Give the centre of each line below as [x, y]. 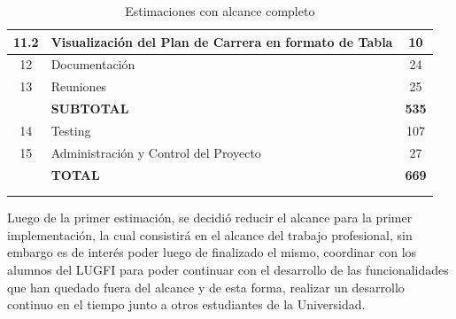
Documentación [93, 64]
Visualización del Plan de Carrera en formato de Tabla [222, 41]
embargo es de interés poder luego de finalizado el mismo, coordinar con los [212, 252]
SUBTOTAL [90, 109]
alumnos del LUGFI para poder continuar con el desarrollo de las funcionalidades [228, 270]
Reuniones [79, 86]
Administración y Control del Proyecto [156, 152]
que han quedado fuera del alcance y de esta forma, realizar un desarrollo [206, 287]
